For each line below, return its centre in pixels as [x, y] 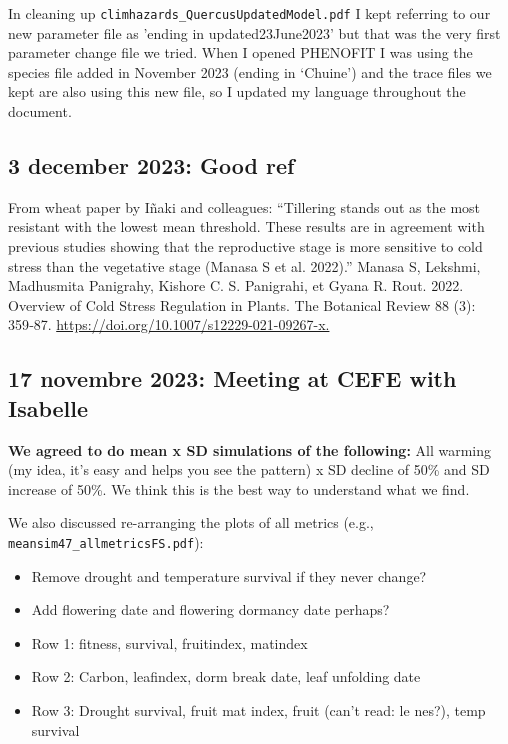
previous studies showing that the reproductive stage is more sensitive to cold [245, 246]
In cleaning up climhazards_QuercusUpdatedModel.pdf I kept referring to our [249, 13]
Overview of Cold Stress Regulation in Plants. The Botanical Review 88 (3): [242, 304]
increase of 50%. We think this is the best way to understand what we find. [239, 488]
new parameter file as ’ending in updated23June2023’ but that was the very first [254, 32]
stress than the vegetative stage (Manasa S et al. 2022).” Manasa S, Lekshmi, [244, 265]
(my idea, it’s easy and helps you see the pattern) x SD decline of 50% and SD [249, 469]
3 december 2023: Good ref [151, 165]
